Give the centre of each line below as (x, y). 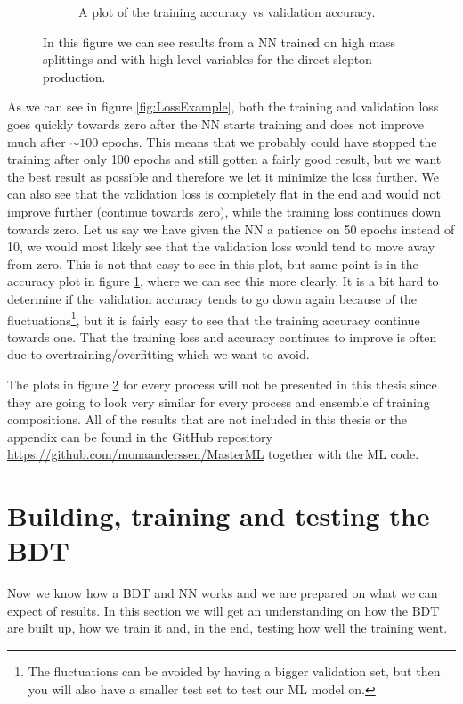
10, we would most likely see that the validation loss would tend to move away (221, 246)
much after (37, 141)
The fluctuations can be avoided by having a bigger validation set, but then (234, 671)
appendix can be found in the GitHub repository (140, 436)
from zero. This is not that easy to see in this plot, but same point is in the (213, 263)
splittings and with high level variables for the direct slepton (207, 59)
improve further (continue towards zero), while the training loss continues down (224, 211)
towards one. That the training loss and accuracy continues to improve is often (222, 336)
